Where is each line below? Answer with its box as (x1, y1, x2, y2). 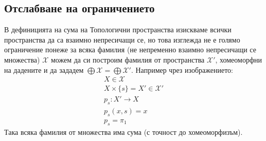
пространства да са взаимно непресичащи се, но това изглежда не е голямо (4, 34, 240, 45)
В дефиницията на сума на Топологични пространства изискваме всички (4, 24, 232, 35)
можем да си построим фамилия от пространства (50, 54, 205, 65)
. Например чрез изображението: (131, 64, 233, 75)
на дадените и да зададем (4, 64, 84, 75)
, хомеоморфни (215, 54, 262, 65)
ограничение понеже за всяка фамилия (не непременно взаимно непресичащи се (4, 44, 256, 55)
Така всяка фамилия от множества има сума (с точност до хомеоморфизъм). (4, 126, 243, 137)
